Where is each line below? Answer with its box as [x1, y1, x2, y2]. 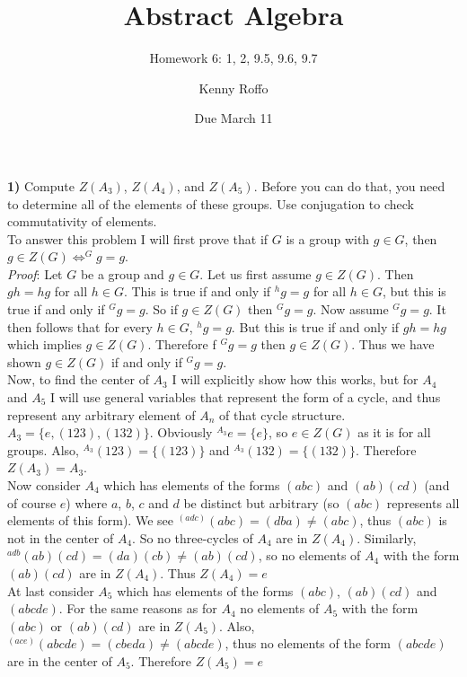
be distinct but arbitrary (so [183, 493, 339, 512]
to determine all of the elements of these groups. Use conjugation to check [7, 194, 414, 213]
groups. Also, [7, 440, 79, 459]
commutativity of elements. [7, 212, 157, 231]
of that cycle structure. [219, 405, 346, 424]
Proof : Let [7, 264, 63, 283]
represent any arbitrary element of [7, 405, 196, 424]
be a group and [80, 264, 164, 283]
